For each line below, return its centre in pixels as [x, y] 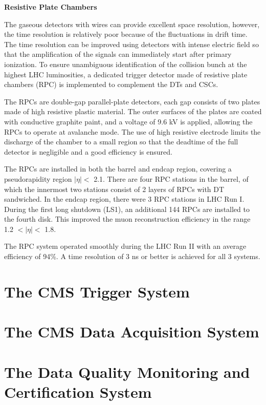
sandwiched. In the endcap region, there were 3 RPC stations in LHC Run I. [124, 199]
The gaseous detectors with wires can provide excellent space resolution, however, [132, 24]
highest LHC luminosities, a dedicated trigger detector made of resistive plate [126, 74]
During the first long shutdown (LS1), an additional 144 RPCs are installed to [127, 209]
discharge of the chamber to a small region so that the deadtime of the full [121, 142]
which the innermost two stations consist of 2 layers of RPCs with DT [114, 189]
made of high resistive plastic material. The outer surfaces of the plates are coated [133, 111]
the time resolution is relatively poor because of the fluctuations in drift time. [126, 34]
